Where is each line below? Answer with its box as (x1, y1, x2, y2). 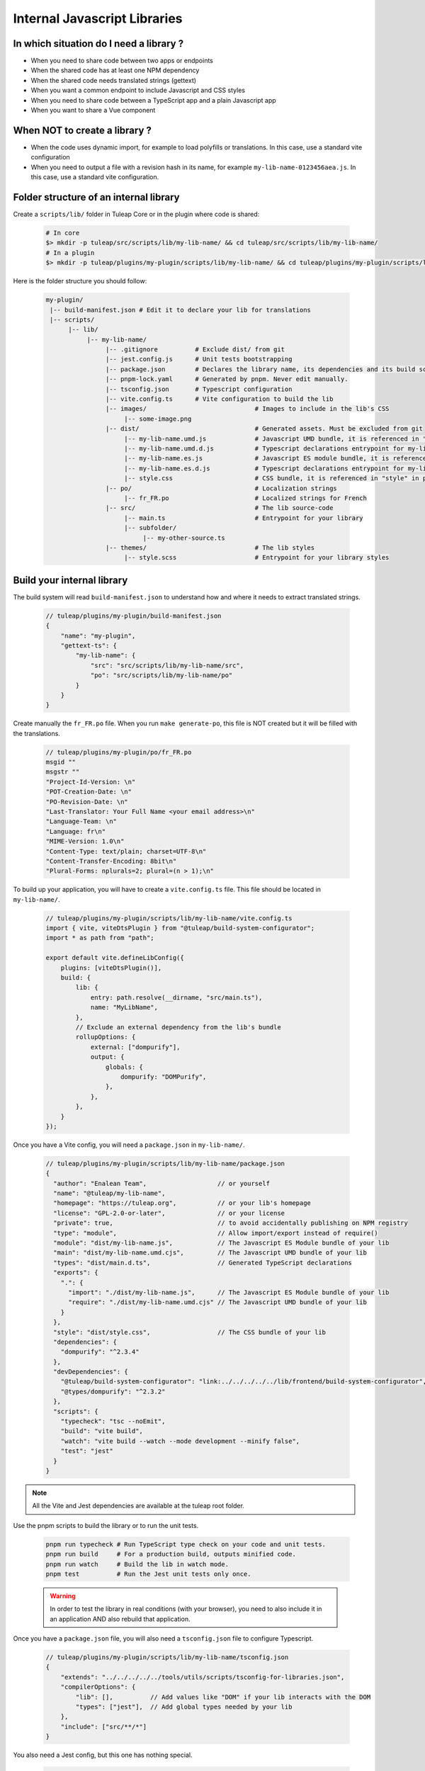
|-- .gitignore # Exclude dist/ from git (105, 346, 285, 353)
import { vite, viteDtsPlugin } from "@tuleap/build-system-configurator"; (45, 924, 315, 932)
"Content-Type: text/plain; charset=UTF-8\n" (45, 847, 207, 855)
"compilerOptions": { (60, 1683, 136, 1691)
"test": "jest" (60, 1447, 113, 1455)
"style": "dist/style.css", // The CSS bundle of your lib (53, 1328, 326, 1336)
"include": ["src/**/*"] (60, 1722, 147, 1731)
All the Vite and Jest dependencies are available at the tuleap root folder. (32, 1502, 244, 1510)
